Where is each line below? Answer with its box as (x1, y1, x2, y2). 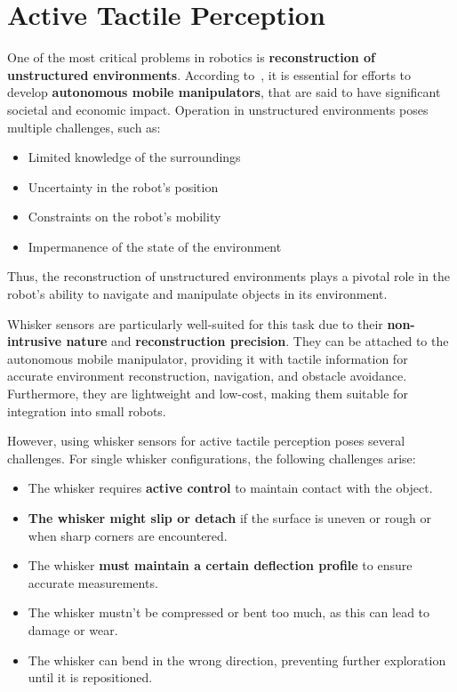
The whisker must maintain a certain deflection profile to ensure (28, 556, 413, 575)
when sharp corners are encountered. (28, 526, 228, 544)
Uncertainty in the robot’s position (28, 177, 219, 196)
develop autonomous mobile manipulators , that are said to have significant (7, 83, 441, 101)
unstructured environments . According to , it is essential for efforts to (7, 65, 412, 84)
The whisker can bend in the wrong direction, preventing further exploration (28, 650, 446, 669)
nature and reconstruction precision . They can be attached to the (66, 332, 449, 350)
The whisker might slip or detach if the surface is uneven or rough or (28, 509, 431, 527)
